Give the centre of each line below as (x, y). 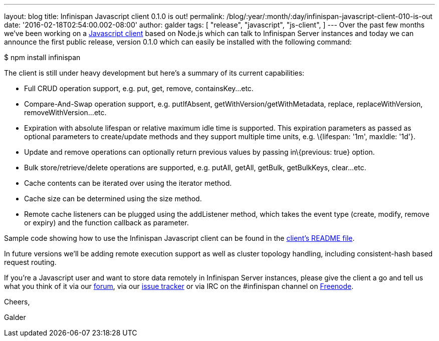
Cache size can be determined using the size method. (113, 199)
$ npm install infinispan (42, 57)
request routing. (30, 262)
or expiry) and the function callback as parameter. (106, 223)
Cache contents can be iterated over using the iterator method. (128, 183)
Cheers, (17, 302)
